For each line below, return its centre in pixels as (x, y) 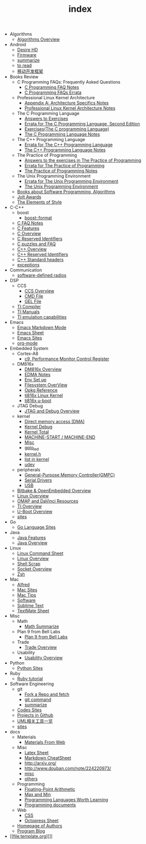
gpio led (32, 448)
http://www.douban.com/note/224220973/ (68, 768)
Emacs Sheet (30, 333)
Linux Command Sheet (40, 553)
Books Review (24, 77)
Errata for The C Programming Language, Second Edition (82, 124)
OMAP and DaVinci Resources (48, 501)
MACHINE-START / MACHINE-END (60, 437)
